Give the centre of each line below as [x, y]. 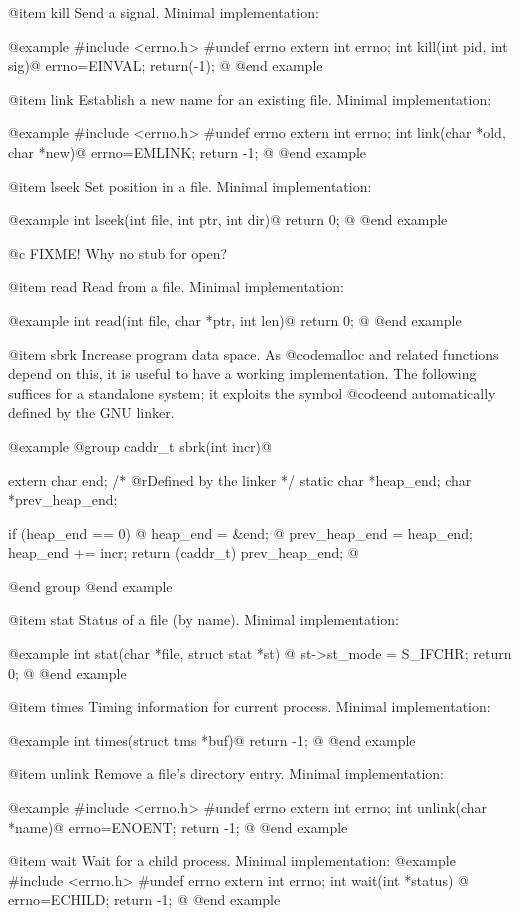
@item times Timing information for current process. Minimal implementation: [249, 706]
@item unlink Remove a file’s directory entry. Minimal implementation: [226, 773]
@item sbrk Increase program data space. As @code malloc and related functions [253, 353]
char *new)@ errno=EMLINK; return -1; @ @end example [187, 151]
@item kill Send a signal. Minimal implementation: [163, 12]
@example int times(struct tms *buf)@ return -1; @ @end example [212, 739]
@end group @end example [90, 585]
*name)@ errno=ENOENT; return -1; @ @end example [178, 826]
